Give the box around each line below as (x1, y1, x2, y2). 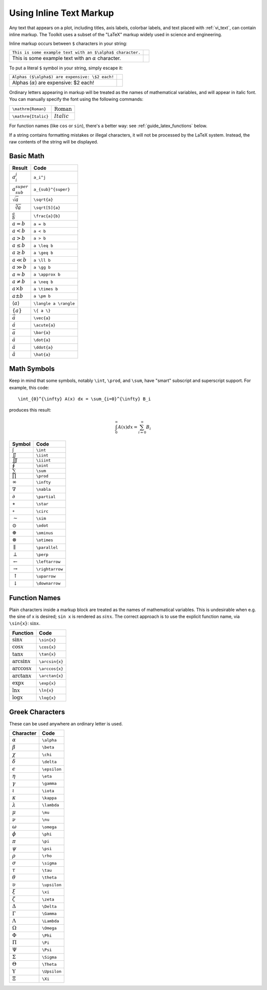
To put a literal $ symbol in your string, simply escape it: (9, 65, 123, 71)
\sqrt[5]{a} (33, 205, 60, 210)
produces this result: (9, 407, 51, 413)
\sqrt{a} (33, 197, 53, 202)
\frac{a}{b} (33, 213, 60, 219)
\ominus (36, 530, 53, 535)
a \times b (33, 286, 58, 292)
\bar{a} (33, 330, 51, 335)
